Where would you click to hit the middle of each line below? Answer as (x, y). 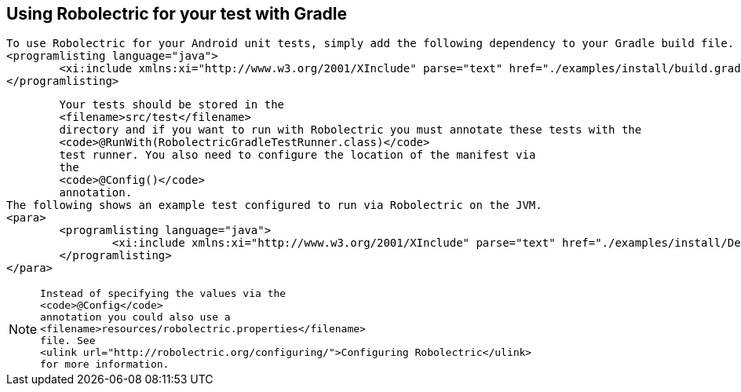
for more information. (105, 365)
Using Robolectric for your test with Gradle (177, 14)
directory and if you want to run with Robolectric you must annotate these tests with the (350, 130)
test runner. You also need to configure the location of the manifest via (297, 155)
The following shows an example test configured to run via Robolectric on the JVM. (274, 205)
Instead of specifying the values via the (163, 294)
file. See (68, 341)
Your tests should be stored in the (172, 105)
